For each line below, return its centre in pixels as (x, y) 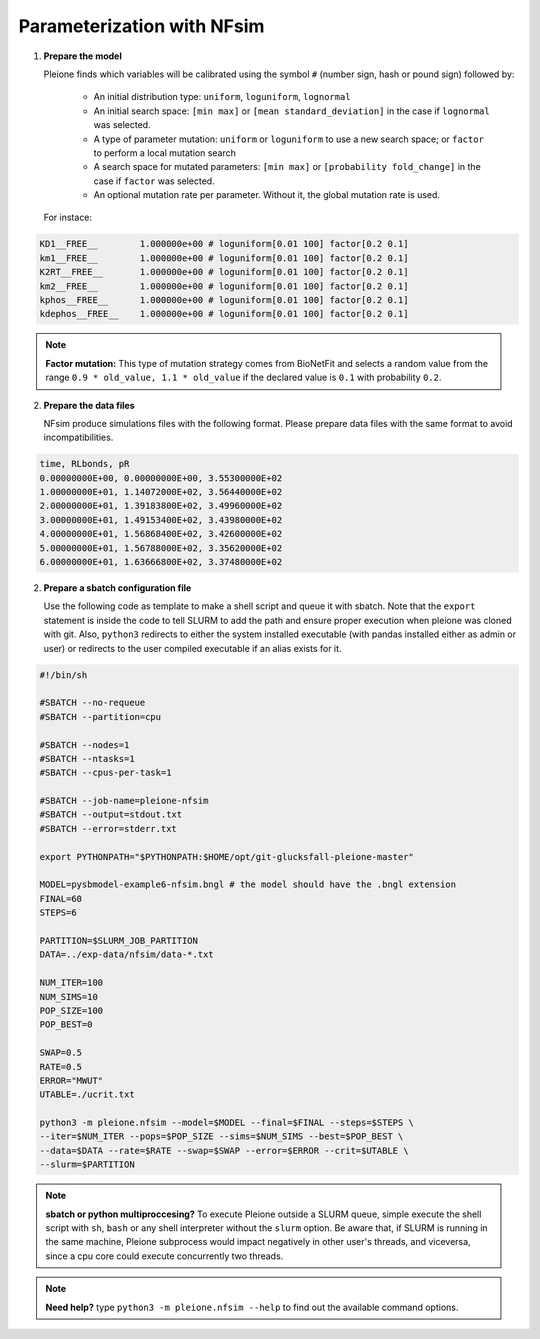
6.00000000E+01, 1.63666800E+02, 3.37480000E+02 (161, 562)
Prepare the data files (89, 405)
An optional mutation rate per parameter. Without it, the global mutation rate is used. (266, 195)
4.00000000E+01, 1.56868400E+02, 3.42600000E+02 (161, 534)
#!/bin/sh (63, 674)
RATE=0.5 (61, 1066)
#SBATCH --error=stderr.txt (108, 828)
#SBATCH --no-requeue (92, 703)
